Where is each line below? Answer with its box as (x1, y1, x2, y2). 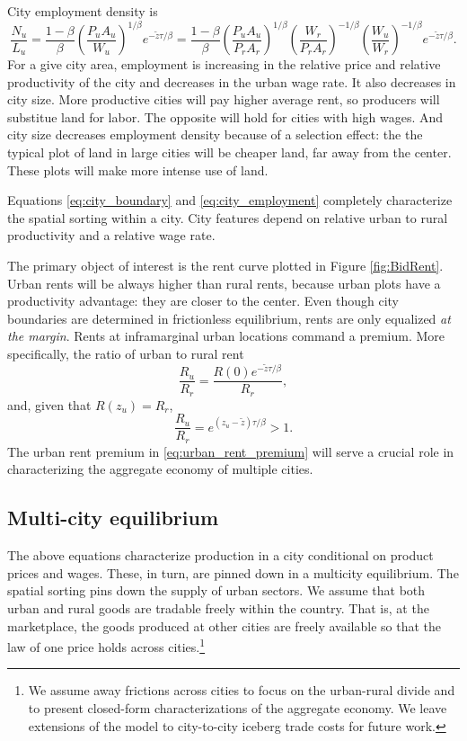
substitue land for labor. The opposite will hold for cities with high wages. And (7, 107, 444, 126)
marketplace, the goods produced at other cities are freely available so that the (7, 616, 442, 635)
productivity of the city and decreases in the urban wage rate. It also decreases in (7, 72, 456, 91)
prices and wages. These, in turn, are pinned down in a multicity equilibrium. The (7, 563, 459, 582)
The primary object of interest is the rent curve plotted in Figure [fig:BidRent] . (7, 256, 444, 275)
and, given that (7, 395, 92, 414)
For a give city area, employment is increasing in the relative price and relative (7, 55, 441, 74)
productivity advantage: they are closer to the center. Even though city (7, 291, 399, 310)
